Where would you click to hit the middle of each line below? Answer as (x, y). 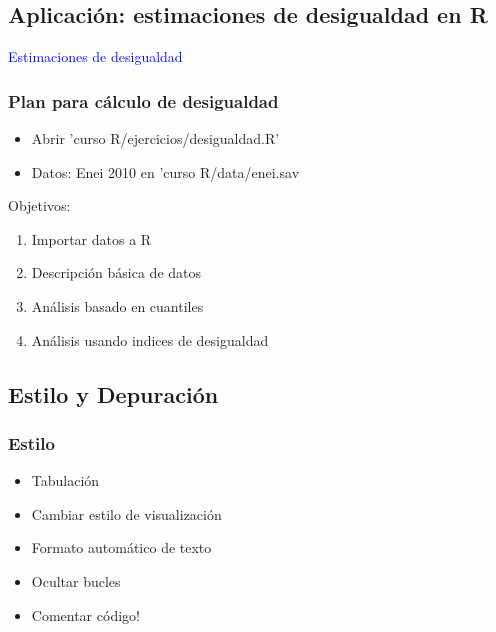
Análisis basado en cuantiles (117, 305)
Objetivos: (39, 205)
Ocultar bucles (76, 580)
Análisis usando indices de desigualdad (150, 339)
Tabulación (65, 480)
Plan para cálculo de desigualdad (143, 100)
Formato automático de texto (121, 547)
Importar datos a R (91, 238)
